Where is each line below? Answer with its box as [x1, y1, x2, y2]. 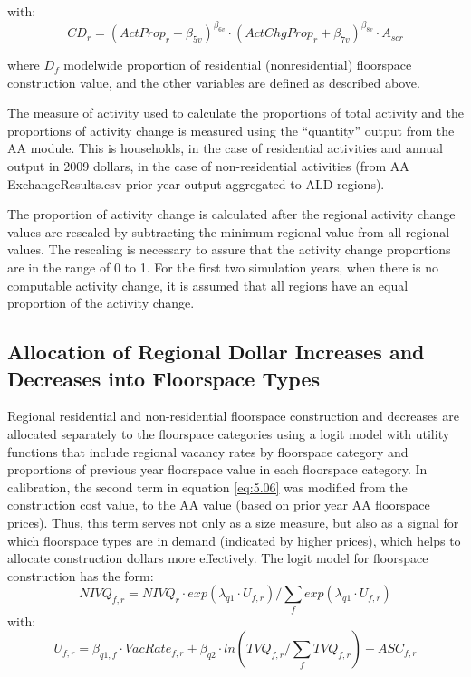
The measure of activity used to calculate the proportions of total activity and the [7, 103, 464, 122]
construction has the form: [7, 566, 154, 585]
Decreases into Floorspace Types [7, 364, 320, 392]
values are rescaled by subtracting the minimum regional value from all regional [7, 222, 450, 241]
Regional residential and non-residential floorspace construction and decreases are [7, 406, 460, 425]
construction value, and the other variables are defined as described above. [7, 72, 420, 91]
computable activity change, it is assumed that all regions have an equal [7, 275, 409, 294]
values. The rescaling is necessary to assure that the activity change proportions [7, 240, 451, 259]
